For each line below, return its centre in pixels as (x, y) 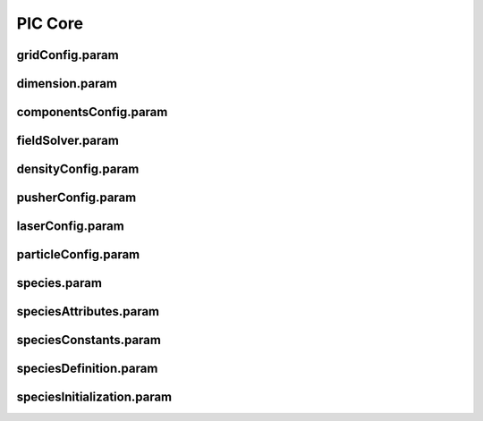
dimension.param (67, 84)
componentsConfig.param (92, 112)
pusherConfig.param (76, 198)
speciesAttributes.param (88, 312)
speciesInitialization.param (94, 397)
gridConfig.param (68, 55)
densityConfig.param (78, 169)
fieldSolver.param (68, 141)
